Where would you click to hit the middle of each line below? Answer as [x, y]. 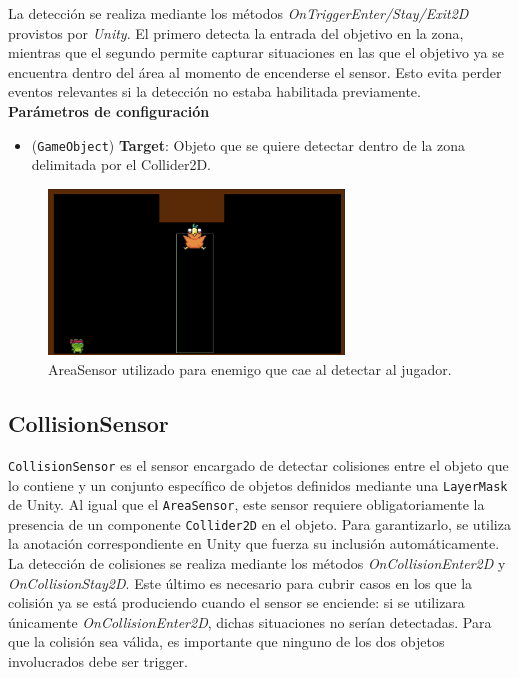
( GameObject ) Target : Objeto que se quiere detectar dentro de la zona [248, 144]
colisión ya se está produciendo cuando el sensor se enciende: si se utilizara [236, 602]
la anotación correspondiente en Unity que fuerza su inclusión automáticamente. [254, 543]
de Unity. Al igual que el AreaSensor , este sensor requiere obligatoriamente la [246, 504]
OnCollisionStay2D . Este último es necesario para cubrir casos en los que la [240, 582]
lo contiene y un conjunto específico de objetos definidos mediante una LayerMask [258, 484]
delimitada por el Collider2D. [121, 164]
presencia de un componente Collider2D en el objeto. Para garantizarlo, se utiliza [259, 523]
